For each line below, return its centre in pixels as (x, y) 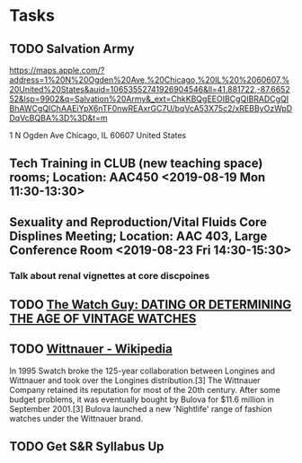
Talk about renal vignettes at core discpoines (110, 275)
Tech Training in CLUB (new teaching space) (136, 164)
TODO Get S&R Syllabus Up (87, 446)
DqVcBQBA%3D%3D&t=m (58, 118)
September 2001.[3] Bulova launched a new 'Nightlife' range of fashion (141, 408)
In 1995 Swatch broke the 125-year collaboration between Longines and (142, 371)
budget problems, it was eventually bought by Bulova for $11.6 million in (142, 399)
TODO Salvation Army (72, 49)
